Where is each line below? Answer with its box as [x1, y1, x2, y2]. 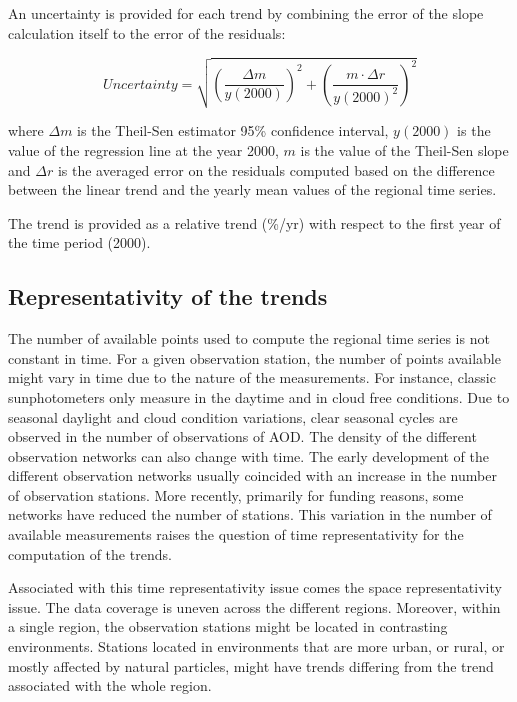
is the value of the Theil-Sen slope [300, 139, 509, 160]
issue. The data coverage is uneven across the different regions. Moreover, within [8, 596, 501, 617]
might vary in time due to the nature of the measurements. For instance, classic [8, 367, 496, 388]
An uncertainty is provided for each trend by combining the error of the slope [8, 3, 484, 23]
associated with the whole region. [8, 675, 212, 696]
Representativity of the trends [8, 281, 328, 312]
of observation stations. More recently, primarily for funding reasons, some [8, 484, 464, 505]
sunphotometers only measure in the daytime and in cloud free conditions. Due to [8, 386, 510, 407]
